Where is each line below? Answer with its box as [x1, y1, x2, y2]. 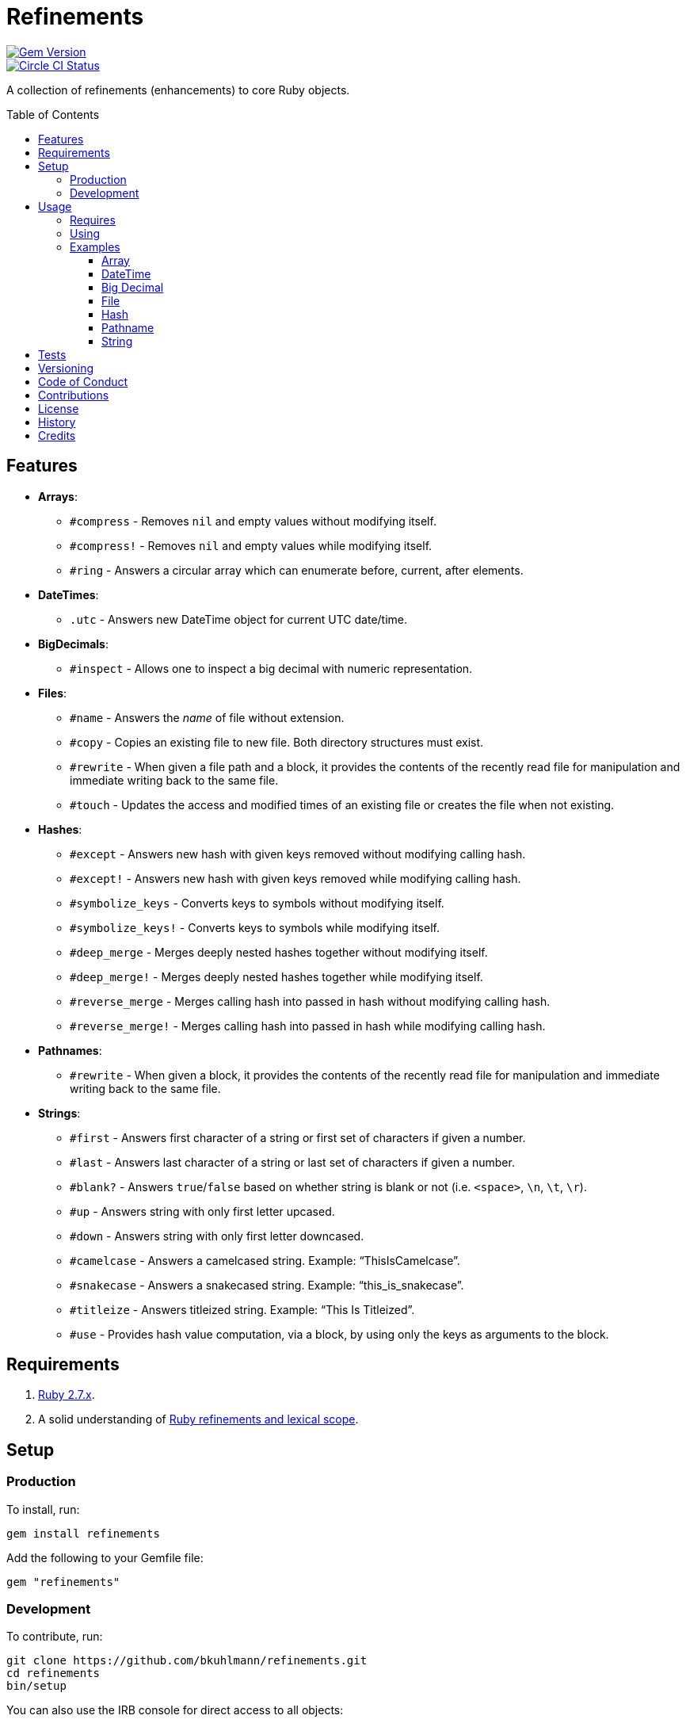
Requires [70, 212, 116, 227]
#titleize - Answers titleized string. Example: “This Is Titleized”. [70, 1302, 415, 1316]
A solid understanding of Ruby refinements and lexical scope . [38, 1412, 359, 1427]
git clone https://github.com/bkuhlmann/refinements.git [6, 1654, 368, 1668]
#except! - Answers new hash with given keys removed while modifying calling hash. [70, 871, 521, 885]
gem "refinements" [6, 1575, 120, 1588]
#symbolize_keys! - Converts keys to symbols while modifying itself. [70, 920, 440, 934]
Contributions [38, 388, 109, 402]
